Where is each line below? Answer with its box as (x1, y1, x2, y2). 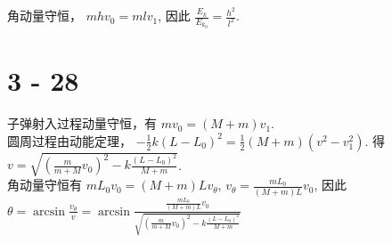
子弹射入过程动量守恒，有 (7, 114, 157, 133)
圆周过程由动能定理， (7, 131, 132, 150)
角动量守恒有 (7, 175, 82, 194)
